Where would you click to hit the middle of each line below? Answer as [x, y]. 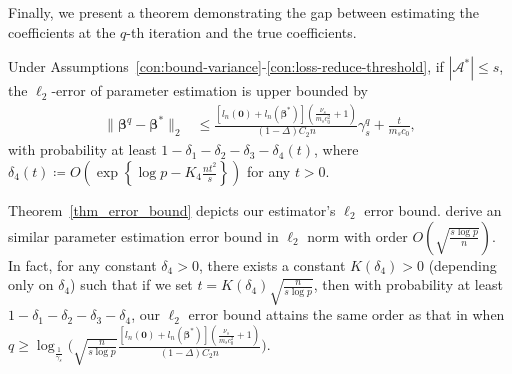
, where [336, 149]
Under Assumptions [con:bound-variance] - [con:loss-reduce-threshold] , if [226, 66]
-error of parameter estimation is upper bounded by [209, 90]
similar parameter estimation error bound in [143, 235]
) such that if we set [131, 284]
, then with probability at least [408, 284]
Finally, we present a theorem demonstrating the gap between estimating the [244, 12]
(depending [462, 264]
